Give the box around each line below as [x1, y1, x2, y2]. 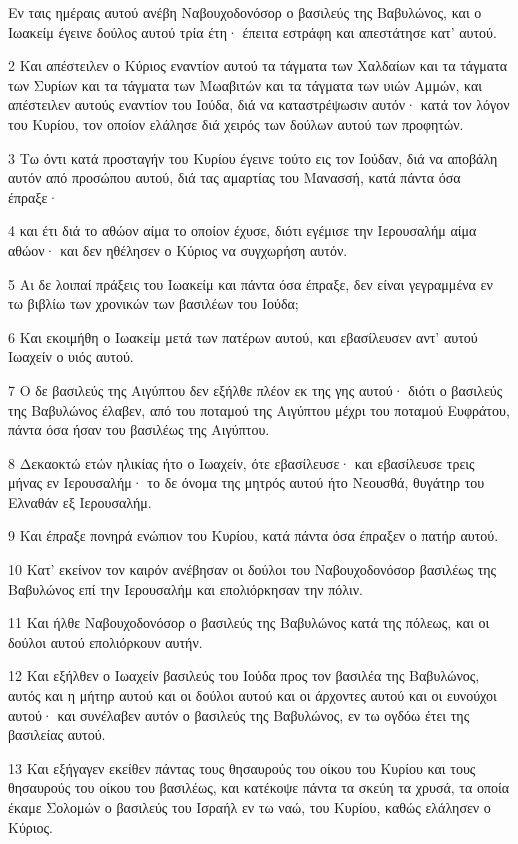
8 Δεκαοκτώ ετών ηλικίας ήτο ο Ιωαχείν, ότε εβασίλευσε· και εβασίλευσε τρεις [8, 452, 475, 473]
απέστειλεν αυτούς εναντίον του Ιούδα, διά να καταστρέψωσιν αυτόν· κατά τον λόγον [8, 94, 510, 115]
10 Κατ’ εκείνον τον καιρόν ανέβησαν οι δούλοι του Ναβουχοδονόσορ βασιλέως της [8, 559, 497, 580]
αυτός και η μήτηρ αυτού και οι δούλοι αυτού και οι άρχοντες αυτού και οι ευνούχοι [8, 685, 497, 706]
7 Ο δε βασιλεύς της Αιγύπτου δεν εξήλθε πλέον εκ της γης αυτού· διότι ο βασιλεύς [8, 379, 503, 400]
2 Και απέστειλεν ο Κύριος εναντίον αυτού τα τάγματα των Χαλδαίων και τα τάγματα [8, 55, 508, 76]
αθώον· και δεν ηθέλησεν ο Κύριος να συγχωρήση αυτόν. [8, 239, 348, 260]
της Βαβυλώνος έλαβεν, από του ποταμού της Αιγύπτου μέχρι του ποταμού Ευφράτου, [8, 399, 510, 420]
